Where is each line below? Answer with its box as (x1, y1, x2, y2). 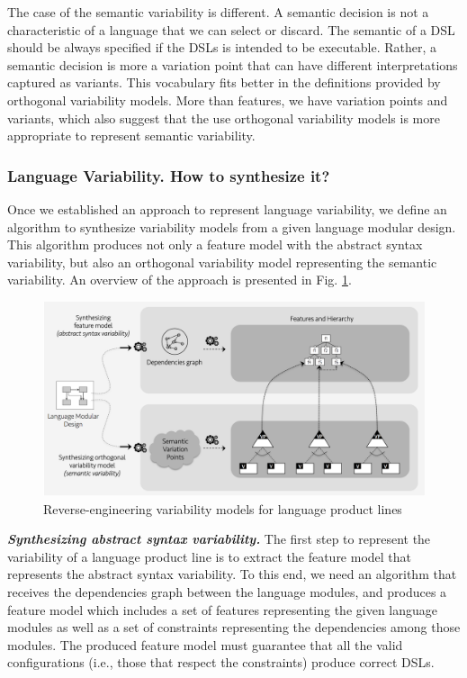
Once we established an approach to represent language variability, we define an (7, 199, 447, 218)
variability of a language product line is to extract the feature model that (7, 547, 412, 565)
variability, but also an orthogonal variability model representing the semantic (7, 252, 437, 271)
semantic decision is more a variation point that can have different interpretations (7, 55, 458, 74)
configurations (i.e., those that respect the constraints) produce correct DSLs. (7, 653, 435, 672)
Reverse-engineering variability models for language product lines (43, 499, 402, 518)
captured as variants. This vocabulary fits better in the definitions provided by (7, 73, 441, 92)
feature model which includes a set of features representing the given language (7, 600, 438, 619)
